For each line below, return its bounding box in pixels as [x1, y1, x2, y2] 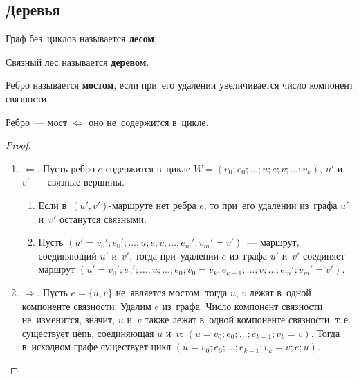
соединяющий [38, 248, 97, 262]
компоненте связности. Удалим [21, 298, 151, 313]
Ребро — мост [6, 114, 68, 129]
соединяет [303, 248, 345, 262]
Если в [38, 197, 67, 212]
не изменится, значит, [21, 312, 116, 327]
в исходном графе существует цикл [21, 339, 172, 354]
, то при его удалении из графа [203, 197, 338, 212]
